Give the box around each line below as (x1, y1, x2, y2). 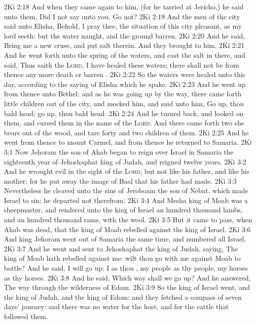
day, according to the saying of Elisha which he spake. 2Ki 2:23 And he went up (4, 79, 246, 89)
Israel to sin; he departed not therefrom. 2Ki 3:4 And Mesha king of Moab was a (4, 195, 248, 205)
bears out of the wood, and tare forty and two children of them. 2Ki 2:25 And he (4, 127, 249, 137)
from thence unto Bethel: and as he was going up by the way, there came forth (4, 88, 242, 99)
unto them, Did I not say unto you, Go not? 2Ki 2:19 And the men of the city (4, 11, 240, 21)
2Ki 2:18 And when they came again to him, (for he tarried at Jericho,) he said (4, 1, 244, 11)
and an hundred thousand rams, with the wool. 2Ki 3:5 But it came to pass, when (4, 214, 253, 225)
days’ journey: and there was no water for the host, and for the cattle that (4, 301, 229, 312)
